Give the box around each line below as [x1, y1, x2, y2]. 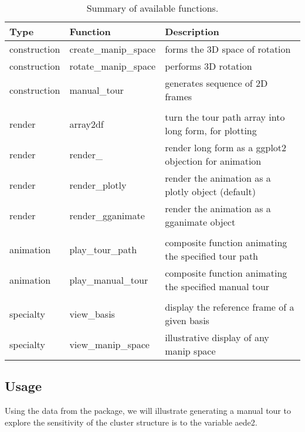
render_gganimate [69, 208, 145, 222]
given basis [165, 314, 209, 327]
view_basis [69, 307, 115, 321]
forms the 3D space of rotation [165, 42, 291, 56]
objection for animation [165, 154, 262, 168]
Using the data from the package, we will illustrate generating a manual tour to [5, 404, 291, 417]
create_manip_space [69, 42, 156, 56]
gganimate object [165, 215, 236, 229]
